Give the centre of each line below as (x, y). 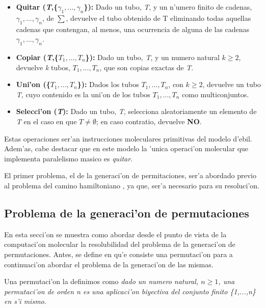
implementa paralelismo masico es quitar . (69, 158)
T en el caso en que (46, 121)
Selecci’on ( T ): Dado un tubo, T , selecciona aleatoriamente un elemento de (136, 111)
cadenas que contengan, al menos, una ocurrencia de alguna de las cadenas (133, 29)
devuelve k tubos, (43, 67)
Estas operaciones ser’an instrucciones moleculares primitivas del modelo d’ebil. (128, 138)
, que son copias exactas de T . (147, 67)
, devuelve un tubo (232, 84)
